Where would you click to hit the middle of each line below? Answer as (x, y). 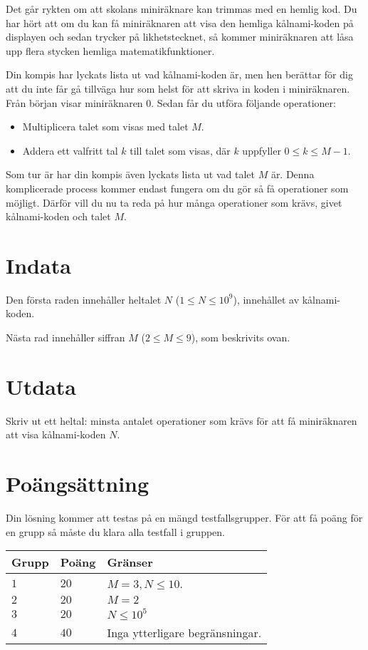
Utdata (41, 386)
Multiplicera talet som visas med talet (105, 127)
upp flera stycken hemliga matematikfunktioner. (110, 50)
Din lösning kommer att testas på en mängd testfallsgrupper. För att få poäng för (184, 518)
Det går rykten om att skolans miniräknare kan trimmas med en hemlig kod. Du (182, 9)
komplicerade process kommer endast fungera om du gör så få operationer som (177, 188)
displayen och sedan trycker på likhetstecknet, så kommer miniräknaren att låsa (180, 37)
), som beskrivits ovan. (241, 337)
